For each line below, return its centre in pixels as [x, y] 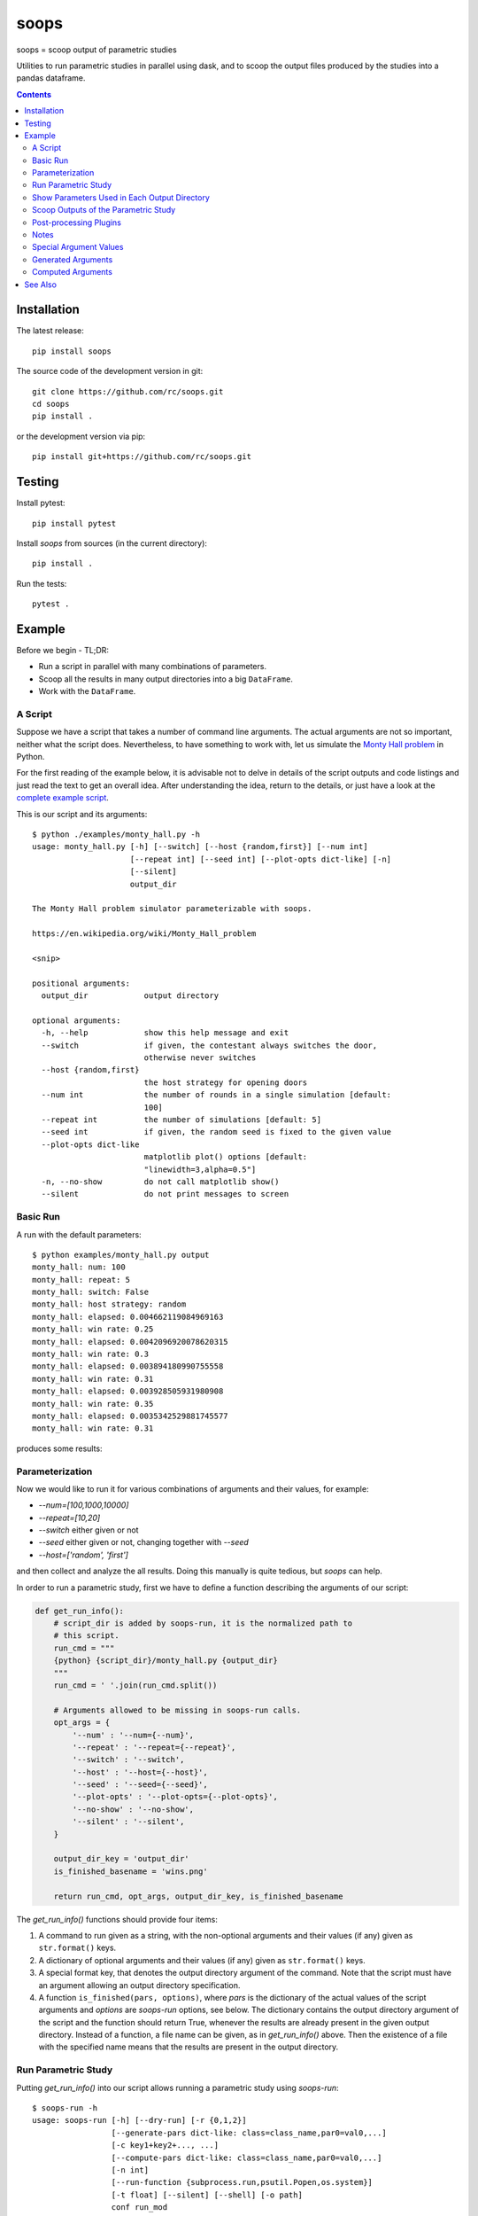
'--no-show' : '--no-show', [133, 1809]
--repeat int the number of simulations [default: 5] [181, 1120]
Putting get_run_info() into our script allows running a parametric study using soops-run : [178, 2087]
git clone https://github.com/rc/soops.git [128, 391]
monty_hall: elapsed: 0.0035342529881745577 [131, 1416]
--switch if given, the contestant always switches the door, [209, 1045]
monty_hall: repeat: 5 [81, 1280]
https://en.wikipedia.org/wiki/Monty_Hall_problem [144, 934]
